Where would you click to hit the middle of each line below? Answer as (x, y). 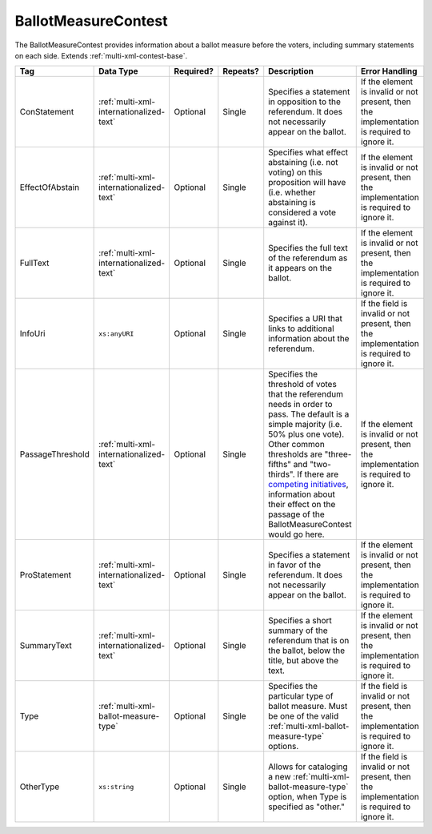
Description (291, 71)
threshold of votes (303, 385)
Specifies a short (300, 621)
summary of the (298, 631)
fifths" (280, 465)
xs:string (116, 786)
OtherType (40, 787)
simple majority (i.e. (306, 425)
